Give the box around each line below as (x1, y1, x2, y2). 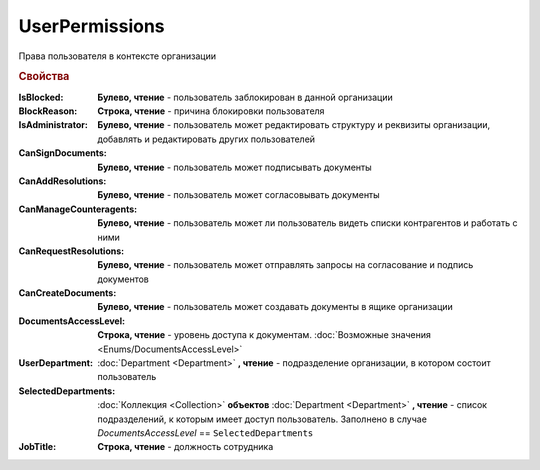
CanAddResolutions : (18, 175, 107, 187)
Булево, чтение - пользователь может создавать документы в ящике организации (97, 301, 454, 313)
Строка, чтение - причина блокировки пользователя (97, 105, 325, 117)
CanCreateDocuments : (18, 287, 117, 299)
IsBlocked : (18, 91, 64, 103)
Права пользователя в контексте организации (18, 50, 217, 62)
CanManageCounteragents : (18, 203, 138, 215)
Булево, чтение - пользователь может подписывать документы (97, 161, 372, 173)
